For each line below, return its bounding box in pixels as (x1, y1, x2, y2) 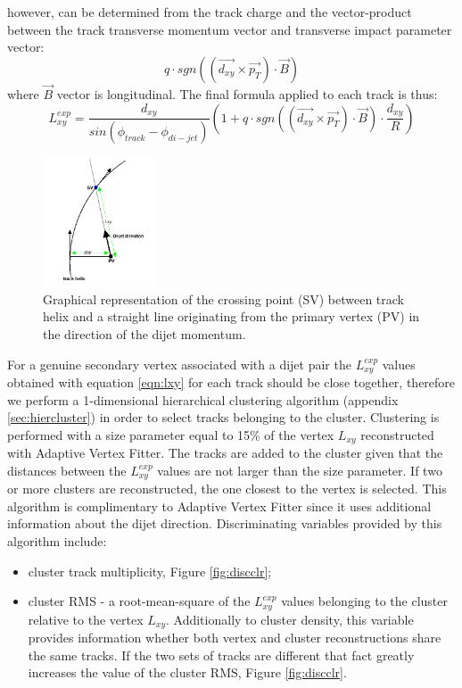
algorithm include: (7, 532, 107, 551)
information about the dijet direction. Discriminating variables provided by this (7, 514, 442, 533)
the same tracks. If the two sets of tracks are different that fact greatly (28, 645, 415, 664)
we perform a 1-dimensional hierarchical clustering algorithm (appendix (7, 390, 399, 409)
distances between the (7, 460, 127, 479)
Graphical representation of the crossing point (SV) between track (43, 289, 404, 308)
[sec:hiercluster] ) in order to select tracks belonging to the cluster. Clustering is (7, 408, 440, 427)
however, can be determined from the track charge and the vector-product (7, 3, 412, 21)
